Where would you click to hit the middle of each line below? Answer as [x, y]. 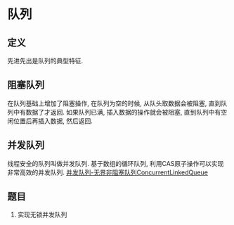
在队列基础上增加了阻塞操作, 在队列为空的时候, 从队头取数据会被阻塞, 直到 [114, 103]
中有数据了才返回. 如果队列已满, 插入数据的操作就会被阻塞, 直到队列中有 [117, 112]
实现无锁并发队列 [42, 214]
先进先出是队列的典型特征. [45, 61]
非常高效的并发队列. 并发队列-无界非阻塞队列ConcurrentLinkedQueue [108, 172]
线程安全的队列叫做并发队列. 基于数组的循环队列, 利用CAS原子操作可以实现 [116, 163]
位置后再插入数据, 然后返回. [53, 121]
